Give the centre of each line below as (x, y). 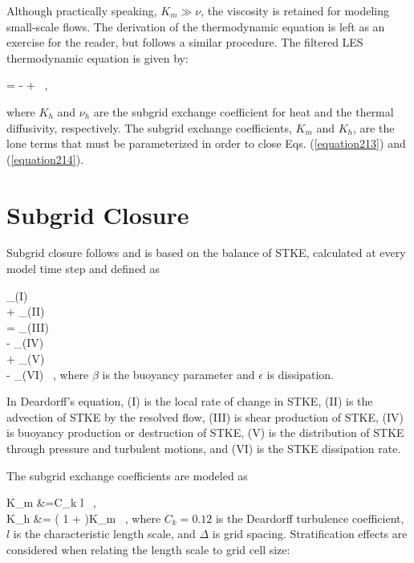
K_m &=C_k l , (51, 502)
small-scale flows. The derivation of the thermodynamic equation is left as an (196, 26)
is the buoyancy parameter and (179, 374)
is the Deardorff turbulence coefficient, (310, 518)
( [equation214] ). (45, 159)
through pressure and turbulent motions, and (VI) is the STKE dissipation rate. (204, 448)
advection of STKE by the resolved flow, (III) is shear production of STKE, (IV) (205, 416)
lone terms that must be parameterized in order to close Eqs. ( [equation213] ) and (206, 143)
